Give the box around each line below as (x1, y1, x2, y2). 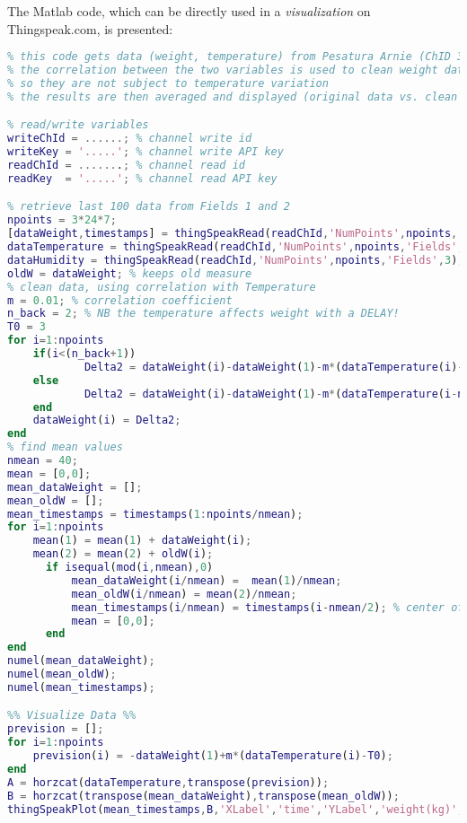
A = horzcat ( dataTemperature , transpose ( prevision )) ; (7, 775, 330, 789)
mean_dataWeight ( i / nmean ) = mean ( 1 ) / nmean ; (71, 573, 342, 587)
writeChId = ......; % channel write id (7, 132, 252, 145)
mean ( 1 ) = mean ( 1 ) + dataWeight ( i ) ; (32, 534, 252, 547)
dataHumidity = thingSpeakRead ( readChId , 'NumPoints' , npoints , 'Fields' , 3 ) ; (7, 253, 464, 267)
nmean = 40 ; (7, 454, 78, 467)
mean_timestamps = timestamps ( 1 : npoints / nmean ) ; (7, 507, 304, 521)
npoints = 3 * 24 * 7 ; (7, 214, 117, 227)
